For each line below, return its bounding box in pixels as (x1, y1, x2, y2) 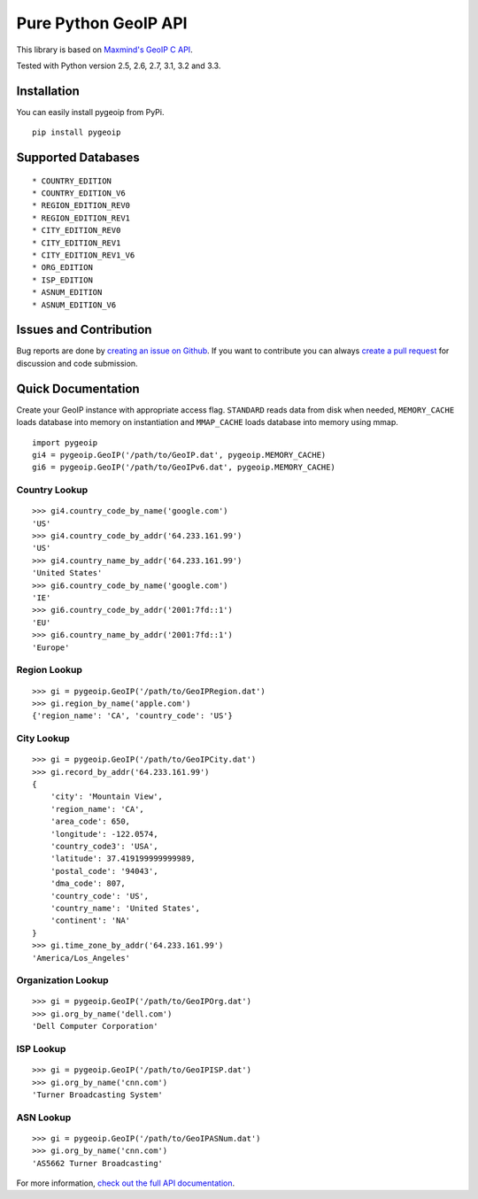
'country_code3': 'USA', (50, 841, 158, 851)
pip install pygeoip (32, 128, 121, 137)
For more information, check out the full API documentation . (16, 1178, 235, 1188)
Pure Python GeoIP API (16, 13, 188, 33)
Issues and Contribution (16, 322, 152, 337)
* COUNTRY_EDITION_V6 (32, 189, 126, 198)
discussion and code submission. (16, 358, 138, 368)
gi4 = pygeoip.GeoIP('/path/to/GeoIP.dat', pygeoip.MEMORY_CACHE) (32, 450, 327, 460)
